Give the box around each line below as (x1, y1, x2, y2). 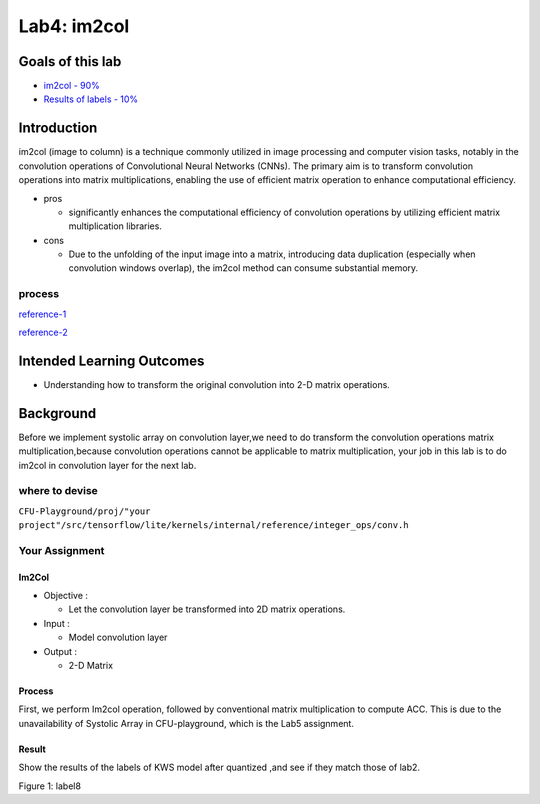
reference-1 (18, 308, 67, 320)
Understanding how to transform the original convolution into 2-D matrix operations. (43, 378, 390, 390)
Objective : (43, 590, 89, 602)
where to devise (18, 484, 99, 498)
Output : (43, 645, 77, 657)
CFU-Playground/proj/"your (18, 505, 151, 517)
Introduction (18, 120, 98, 137)
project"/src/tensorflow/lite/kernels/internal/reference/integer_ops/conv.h (18, 520, 409, 531)
